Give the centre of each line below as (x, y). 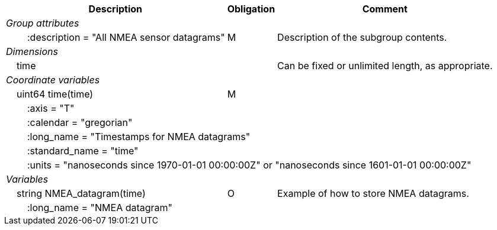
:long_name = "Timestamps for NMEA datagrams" (139, 137)
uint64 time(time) (55, 94)
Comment (385, 9)
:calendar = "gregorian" (80, 122)
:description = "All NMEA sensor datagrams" (126, 37)
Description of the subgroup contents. (362, 37)
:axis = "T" (51, 108)
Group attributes (43, 23)
